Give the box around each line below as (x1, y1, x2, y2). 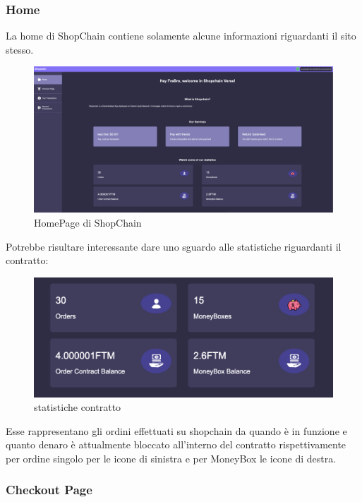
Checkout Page (6, 481, 92, 498)
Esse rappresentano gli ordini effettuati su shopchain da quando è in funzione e (6, 423, 347, 438)
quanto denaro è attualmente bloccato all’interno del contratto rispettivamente (6, 437, 346, 452)
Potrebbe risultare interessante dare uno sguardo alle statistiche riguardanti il (6, 239, 342, 253)
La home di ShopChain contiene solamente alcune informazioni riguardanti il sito (6, 28, 356, 43)
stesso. (6, 42, 34, 56)
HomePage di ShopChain (34, 215, 142, 230)
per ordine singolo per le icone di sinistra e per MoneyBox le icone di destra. (6, 450, 337, 465)
